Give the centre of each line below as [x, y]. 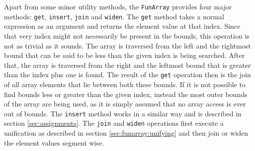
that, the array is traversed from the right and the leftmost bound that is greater [127, 65]
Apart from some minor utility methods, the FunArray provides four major [118, 6]
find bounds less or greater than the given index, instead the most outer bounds [126, 94]
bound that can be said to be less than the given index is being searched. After [125, 55]
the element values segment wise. [54, 142]
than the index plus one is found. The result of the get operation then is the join [127, 75]
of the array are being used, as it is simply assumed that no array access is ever [125, 104]
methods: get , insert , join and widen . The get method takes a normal [114, 16]
